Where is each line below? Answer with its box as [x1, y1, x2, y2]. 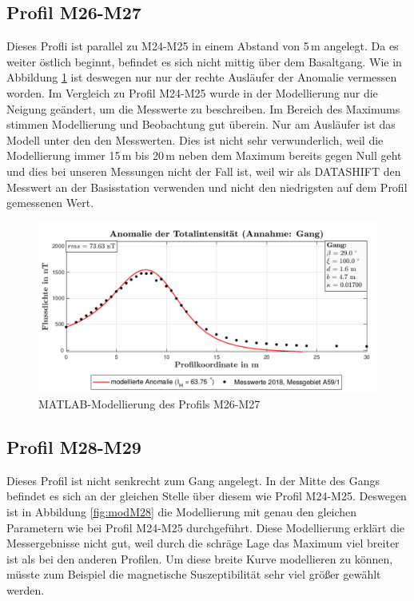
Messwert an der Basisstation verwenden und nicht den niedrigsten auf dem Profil [6, 178, 408, 195]
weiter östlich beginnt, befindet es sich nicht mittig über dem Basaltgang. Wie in [6, 53, 402, 70]
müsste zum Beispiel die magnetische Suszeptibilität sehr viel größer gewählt [6, 566, 381, 583]
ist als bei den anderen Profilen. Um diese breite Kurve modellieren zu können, [6, 550, 393, 567]
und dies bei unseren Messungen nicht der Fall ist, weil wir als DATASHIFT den [6, 162, 401, 179]
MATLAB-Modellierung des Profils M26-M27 [38, 395, 261, 412]
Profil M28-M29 [6, 434, 141, 459]
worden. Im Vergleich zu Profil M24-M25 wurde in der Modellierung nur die [6, 84, 378, 101]
